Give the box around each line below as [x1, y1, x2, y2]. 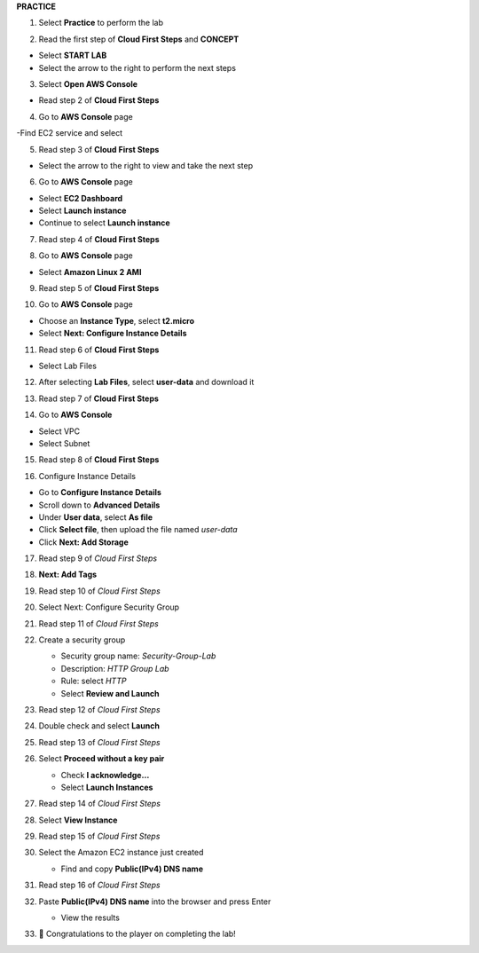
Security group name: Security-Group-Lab [60, 650, 216, 661]
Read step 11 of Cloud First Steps [38, 618, 159, 629]
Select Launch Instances [60, 782, 153, 792]
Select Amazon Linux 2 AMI [38, 266, 142, 277]
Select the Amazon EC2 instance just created [38, 847, 204, 858]
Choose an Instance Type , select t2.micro [38, 315, 195, 326]
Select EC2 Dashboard [38, 193, 123, 203]
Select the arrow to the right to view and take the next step [38, 160, 254, 170]
